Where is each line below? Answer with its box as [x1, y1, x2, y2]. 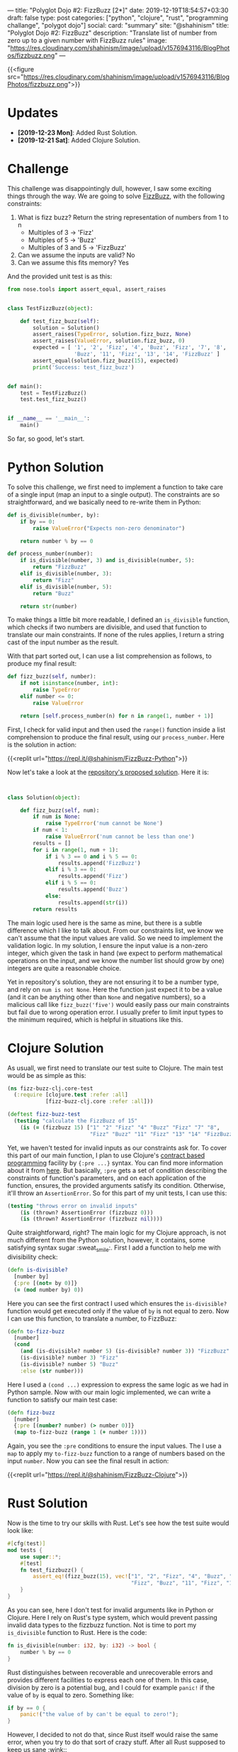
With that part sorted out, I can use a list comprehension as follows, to [7, 652, 212, 661]
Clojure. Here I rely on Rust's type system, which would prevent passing [7, 1613, 217, 1621]
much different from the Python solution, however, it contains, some [7, 1236, 205, 1245]
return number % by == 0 [20, 537, 93, 545]
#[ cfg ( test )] [7, 1540, 46, 1548]
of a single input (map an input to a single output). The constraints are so [7, 490, 220, 499]
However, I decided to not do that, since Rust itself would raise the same [7, 1731, 218, 1739]
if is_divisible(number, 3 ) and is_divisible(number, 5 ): [20, 557, 195, 564]
